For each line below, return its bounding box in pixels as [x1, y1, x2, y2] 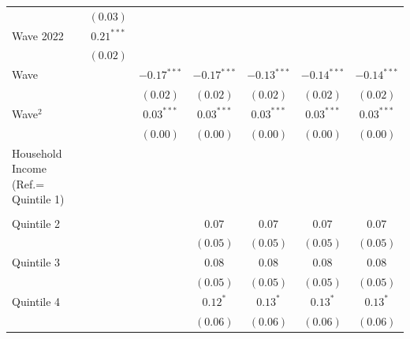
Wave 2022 [12, 27, 64, 43]
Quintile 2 [12, 214, 61, 231]
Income [12, 160, 47, 177]
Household [12, 144, 62, 161]
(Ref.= [12, 175, 45, 192]
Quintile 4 [12, 292, 61, 309]
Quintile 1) [12, 191, 65, 207]
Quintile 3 [12, 254, 61, 270]
